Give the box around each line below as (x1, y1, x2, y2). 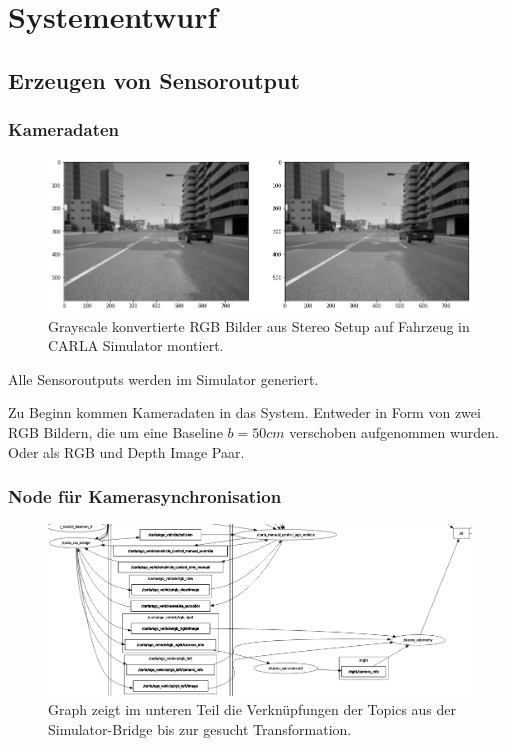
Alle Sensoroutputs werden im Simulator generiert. (8, 368, 319, 389)
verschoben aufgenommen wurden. (289, 422, 499, 443)
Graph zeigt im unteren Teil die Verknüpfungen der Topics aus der (48, 699, 457, 720)
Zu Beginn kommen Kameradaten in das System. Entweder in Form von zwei (8, 402, 481, 423)
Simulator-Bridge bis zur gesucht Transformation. (48, 718, 352, 739)
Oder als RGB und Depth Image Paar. (8, 441, 245, 462)
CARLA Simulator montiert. (48, 335, 224, 356)
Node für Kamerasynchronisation (8, 484, 282, 509)
